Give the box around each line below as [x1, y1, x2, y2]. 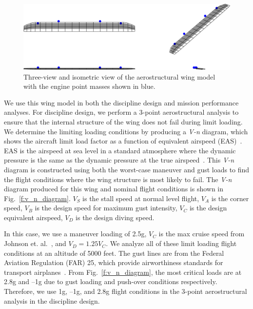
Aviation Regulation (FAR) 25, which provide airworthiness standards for [4, 257, 223, 268]
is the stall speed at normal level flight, [82, 193, 199, 203]
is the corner [211, 193, 249, 203]
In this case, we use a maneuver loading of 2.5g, [4, 228, 147, 239]
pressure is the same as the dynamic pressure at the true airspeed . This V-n [4, 155, 234, 165]
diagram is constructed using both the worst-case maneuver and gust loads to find [4, 164, 250, 174]
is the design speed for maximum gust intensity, [35, 203, 177, 213]
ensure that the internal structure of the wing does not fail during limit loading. [4, 116, 243, 126]
